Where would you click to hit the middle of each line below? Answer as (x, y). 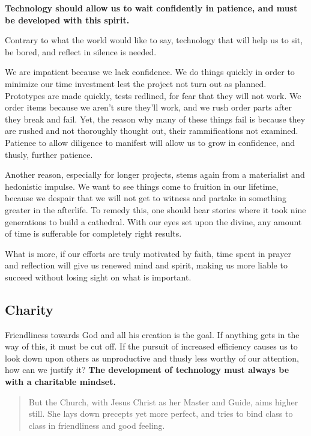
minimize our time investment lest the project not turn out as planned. (136, 83)
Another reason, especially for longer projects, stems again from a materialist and (155, 174)
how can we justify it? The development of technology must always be (147, 370)
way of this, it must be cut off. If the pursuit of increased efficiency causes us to (151, 346)
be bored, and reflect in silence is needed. (81, 51)
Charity (29, 309)
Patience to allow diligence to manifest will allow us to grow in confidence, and (150, 142)
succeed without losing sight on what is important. (98, 277)
